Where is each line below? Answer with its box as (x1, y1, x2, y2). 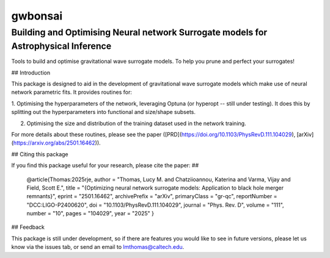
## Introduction (11, 69, 51, 76)
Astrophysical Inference (11, 40, 112, 52)
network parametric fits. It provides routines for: (11, 88, 133, 96)
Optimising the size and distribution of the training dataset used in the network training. (26, 120, 247, 127)
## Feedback (11, 223, 45, 231)
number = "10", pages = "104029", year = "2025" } (26, 210, 155, 217)
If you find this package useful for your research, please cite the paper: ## (11, 162, 199, 169)
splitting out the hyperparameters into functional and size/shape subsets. (11, 109, 196, 116)
